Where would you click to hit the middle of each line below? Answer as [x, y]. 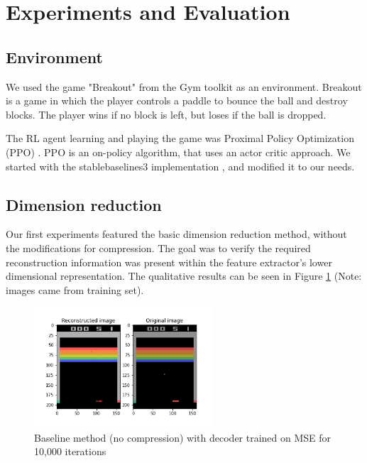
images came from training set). [75, 289]
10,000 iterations [70, 451]
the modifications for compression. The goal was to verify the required [158, 247]
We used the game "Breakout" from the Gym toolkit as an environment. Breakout [184, 86]
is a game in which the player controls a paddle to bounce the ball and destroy [177, 100]
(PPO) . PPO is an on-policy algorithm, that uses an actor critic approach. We [178, 152]
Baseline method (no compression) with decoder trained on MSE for [183, 437]
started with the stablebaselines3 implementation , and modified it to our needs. [180, 166]
